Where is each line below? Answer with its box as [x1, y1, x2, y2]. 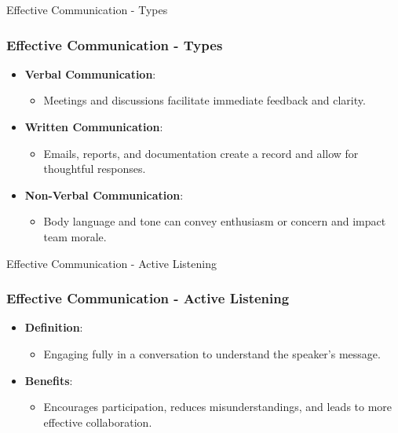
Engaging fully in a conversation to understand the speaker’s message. [43, 345, 381, 361]
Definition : [24, 319, 83, 336]
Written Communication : [24, 119, 163, 134]
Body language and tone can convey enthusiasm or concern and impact [43, 213, 386, 229]
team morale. [43, 228, 107, 244]
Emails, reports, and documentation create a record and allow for [43, 145, 359, 161]
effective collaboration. [43, 413, 152, 430]
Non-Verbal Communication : [24, 186, 184, 203]
